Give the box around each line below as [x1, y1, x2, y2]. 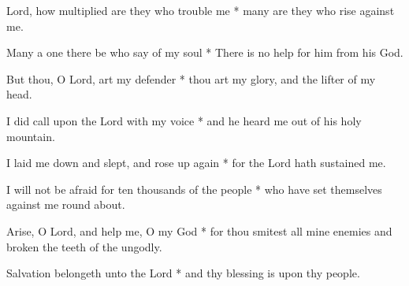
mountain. [6, 128, 55, 144]
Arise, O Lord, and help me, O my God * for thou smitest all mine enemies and [6, 222, 392, 239]
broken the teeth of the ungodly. [6, 238, 162, 254]
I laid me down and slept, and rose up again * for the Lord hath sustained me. [6, 154, 386, 171]
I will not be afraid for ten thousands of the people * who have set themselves [6, 180, 382, 197]
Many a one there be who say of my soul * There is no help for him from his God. [6, 44, 403, 61]
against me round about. [6, 196, 125, 213]
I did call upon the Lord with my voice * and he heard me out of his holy [6, 112, 362, 128]
